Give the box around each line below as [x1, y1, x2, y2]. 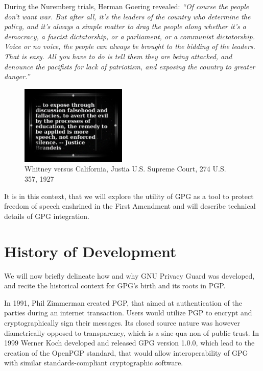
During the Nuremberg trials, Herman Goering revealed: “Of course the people [4, 1, 249, 11]
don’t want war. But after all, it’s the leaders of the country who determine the [4, 11, 251, 21]
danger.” [4, 71, 30, 82]
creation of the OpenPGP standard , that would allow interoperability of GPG [4, 347, 248, 358]
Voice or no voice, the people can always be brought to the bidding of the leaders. [4, 41, 255, 52]
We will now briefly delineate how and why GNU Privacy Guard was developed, [4, 270, 255, 281]
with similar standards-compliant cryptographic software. [4, 357, 183, 368]
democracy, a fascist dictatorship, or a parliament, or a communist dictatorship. [4, 31, 255, 41]
